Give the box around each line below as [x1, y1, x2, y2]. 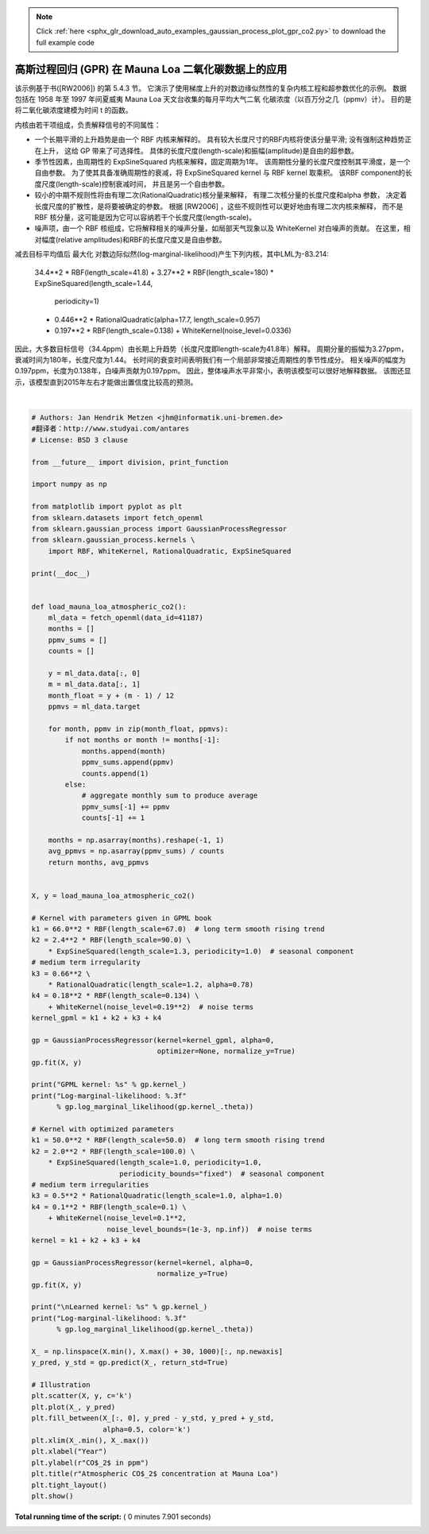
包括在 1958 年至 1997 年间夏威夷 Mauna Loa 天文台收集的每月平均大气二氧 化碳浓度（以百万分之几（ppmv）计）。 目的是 [14, 95, 412, 104]
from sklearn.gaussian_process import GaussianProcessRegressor [31, 524, 288, 533]
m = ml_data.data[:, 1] [48, 680, 141, 689]
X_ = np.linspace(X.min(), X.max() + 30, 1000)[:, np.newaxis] [31, 1347, 284, 1356]
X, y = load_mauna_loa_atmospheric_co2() [31, 891, 195, 900]
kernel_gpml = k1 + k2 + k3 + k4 [31, 1014, 162, 1022]
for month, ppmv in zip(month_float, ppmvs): [48, 724, 229, 733]
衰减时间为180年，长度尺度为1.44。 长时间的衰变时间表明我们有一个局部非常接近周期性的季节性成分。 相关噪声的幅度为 [14, 354, 406, 365]
